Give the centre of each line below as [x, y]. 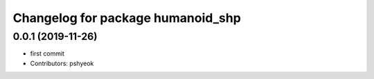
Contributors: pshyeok [62, 63]
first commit [47, 54]
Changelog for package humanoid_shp [127, 18]
